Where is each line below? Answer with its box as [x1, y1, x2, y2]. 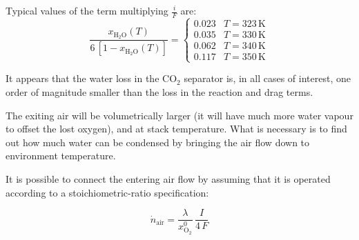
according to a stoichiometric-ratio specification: [6, 185, 209, 199]
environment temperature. [6, 148, 116, 163]
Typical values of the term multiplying [6, 3, 168, 17]
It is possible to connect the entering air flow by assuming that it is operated [6, 172, 331, 186]
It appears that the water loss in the [6, 71, 159, 86]
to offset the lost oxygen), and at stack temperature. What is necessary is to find [6, 121, 347, 136]
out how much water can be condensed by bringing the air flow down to [6, 134, 310, 149]
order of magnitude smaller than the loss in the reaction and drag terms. [6, 85, 313, 99]
